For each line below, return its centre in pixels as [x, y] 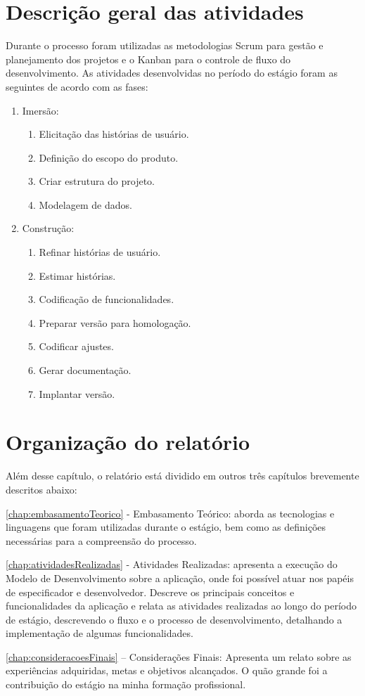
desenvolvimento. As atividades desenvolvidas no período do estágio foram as [172, 73]
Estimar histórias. [77, 275]
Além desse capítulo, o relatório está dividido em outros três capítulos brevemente [182, 476]
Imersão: [40, 110]
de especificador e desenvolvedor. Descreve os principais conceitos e [150, 592]
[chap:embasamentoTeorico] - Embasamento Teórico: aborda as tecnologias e [170, 513]
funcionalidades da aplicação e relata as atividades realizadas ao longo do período [181, 606]
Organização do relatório [128, 442]
